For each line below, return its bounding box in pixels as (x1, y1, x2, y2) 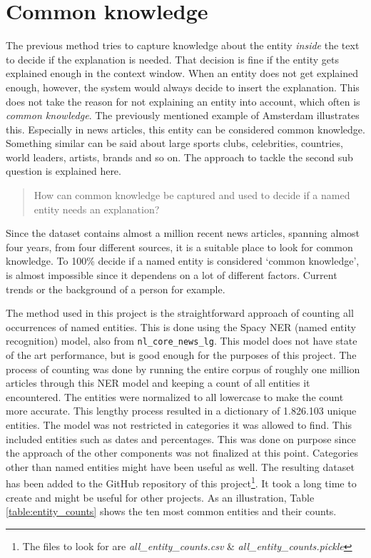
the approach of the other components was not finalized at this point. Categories (6, 445, 358, 460)
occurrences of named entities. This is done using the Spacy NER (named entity (6, 319, 356, 334)
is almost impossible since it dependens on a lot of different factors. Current (6, 268, 337, 283)
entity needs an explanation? (34, 201, 160, 216)
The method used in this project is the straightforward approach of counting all (6, 305, 354, 320)
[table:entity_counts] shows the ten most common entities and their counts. (6, 504, 337, 519)
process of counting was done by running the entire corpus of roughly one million (6, 361, 360, 376)
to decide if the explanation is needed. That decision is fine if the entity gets (6, 51, 339, 66)
